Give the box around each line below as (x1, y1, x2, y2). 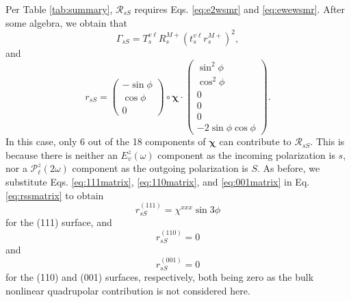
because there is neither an (5, 147, 118, 162)
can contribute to (219, 134, 291, 149)
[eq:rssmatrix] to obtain (5, 188, 104, 202)
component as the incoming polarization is (157, 147, 335, 162)
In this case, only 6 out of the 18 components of (5, 134, 206, 149)
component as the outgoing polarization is (72, 161, 248, 175)
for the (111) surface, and (5, 215, 112, 229)
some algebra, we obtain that (5, 15, 127, 29)
